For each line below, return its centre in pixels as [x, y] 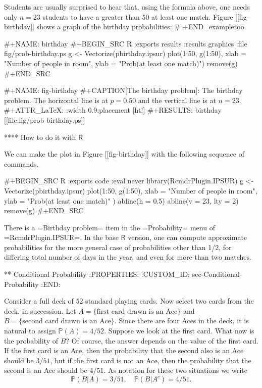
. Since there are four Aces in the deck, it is [181, 321]
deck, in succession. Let [40, 310]
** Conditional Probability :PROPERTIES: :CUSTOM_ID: [97, 274]
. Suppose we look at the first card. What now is [179, 331]
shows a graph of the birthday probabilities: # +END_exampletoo [140, 27]
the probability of [31, 340]
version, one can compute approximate [188, 237]
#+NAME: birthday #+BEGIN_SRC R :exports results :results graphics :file [126, 43]
